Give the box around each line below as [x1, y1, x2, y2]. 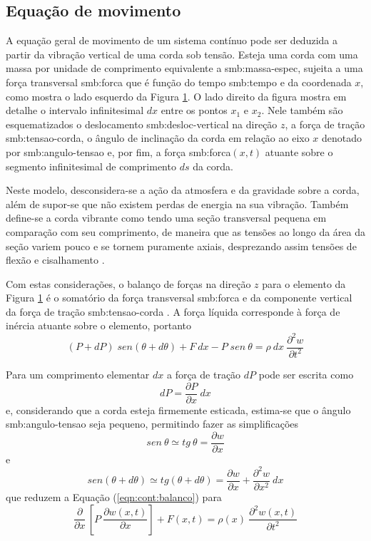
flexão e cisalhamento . [6, 252, 105, 267]
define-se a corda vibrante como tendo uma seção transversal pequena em [6, 210, 327, 225]
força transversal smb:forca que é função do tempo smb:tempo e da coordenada [6, 74, 352, 89]
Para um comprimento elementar [6, 366, 150, 381]
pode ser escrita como [258, 366, 354, 381]
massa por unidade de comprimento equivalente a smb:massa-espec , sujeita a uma [6, 61, 363, 76]
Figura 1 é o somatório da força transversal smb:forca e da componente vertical [6, 290, 352, 305]
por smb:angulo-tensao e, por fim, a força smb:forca [6, 144, 231, 159]
